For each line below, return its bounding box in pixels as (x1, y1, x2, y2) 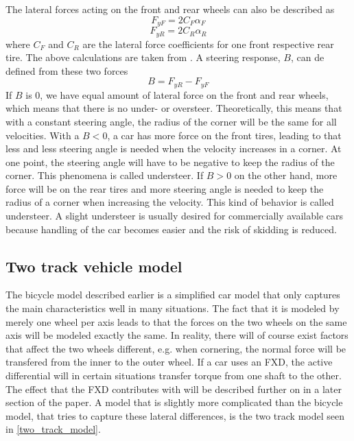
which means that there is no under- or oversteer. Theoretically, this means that (5, 101, 342, 115)
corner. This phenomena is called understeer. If (5, 168, 204, 182)
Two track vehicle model (5, 255, 182, 276)
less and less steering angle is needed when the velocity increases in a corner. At (5, 141, 342, 156)
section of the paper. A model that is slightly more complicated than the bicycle (5, 395, 343, 409)
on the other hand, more (234, 168, 338, 182)
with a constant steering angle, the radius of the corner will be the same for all (5, 114, 337, 128)
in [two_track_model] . (5, 422, 101, 436)
